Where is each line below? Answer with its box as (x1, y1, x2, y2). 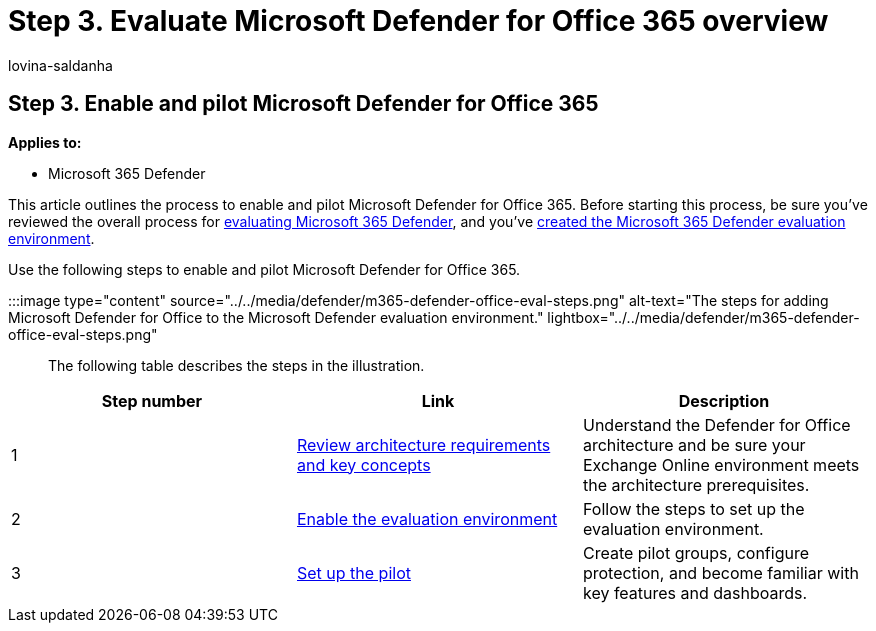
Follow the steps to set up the (582, 498, 805, 519)
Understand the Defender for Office (582, 414, 851, 435)
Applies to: (8, 133, 82, 151)
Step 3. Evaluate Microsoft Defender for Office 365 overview (8, 4, 829, 38)
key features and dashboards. (582, 582, 808, 603)
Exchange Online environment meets (582, 454, 860, 475)
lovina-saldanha (8, 56, 113, 74)
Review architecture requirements (296, 434, 551, 455)
